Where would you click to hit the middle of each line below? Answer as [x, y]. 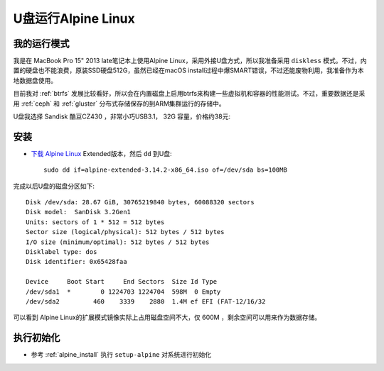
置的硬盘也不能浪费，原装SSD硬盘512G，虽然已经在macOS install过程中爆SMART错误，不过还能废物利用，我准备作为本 [188, 70]
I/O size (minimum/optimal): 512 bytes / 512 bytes [118, 242]
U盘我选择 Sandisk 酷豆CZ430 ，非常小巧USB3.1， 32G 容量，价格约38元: [122, 116]
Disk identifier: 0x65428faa [76, 262]
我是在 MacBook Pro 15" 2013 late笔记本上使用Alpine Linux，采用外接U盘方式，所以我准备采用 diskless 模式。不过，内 [190, 61]
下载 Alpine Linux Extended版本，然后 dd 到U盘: [101, 153]
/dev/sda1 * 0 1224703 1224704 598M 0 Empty [123, 292]
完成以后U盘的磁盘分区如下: [54, 186]
